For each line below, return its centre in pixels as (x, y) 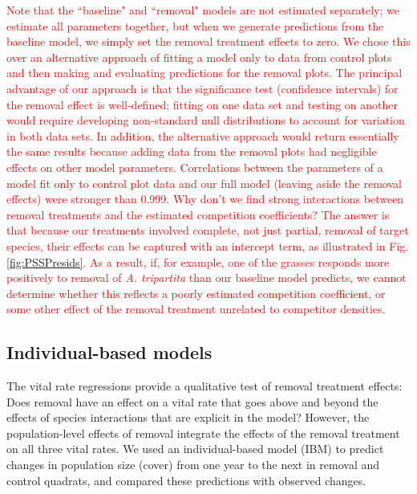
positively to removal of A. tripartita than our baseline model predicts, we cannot (206, 278)
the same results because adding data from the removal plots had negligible (192, 151)
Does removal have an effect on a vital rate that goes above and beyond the (192, 401)
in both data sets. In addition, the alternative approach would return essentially (203, 135)
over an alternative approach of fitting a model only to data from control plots (199, 57)
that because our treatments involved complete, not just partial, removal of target (208, 230)
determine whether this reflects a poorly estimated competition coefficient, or (196, 293)
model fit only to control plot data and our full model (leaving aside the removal (204, 183)
